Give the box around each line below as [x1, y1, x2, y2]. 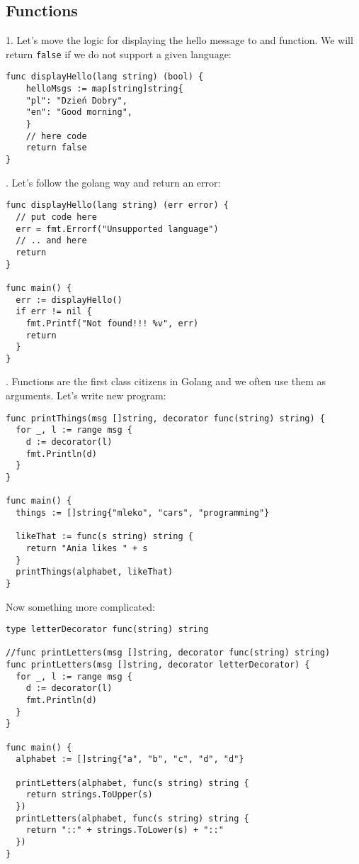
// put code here [16, 211, 97, 222]
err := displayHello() [16, 294, 122, 305]
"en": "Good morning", [25, 107, 132, 118]
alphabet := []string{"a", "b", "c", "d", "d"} [16, 754, 244, 765]
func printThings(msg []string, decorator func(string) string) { [6, 413, 326, 423]
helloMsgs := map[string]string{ [25, 84, 183, 94]
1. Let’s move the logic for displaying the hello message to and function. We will [6, 33, 353, 48]
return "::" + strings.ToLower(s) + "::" [25, 825, 224, 836]
